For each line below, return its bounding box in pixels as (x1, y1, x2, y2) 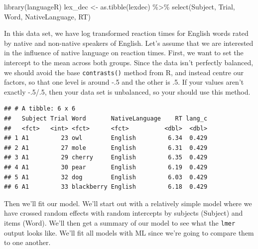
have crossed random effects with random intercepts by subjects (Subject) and (4, 208, 243, 218)
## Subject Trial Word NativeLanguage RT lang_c (4, 115, 208, 122)
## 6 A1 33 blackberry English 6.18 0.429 (4, 183, 208, 191)
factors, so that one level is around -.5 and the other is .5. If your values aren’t (4, 77, 244, 87)
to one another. (4, 237, 51, 248)
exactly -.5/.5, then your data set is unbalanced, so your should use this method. (4, 86, 251, 97)
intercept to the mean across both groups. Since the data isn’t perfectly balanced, (4, 57, 254, 67)
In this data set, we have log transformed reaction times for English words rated (4, 28, 249, 38)
